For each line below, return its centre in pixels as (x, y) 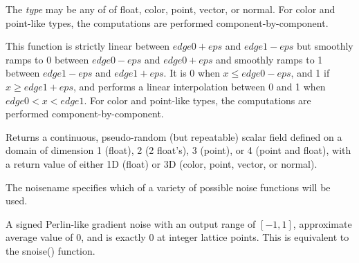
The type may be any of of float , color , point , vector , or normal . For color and (171, 9)
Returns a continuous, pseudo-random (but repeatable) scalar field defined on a (174, 136)
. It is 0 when (192, 73)
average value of (39, 237)
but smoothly (325, 46)
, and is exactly (113, 237)
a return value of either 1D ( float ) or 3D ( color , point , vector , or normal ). (162, 163)
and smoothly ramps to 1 (269, 59)
